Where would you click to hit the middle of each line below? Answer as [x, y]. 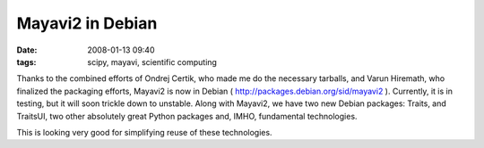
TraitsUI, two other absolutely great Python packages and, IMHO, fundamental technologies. [187, 116]
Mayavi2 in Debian [87, 23]
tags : [26, 62]
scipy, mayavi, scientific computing [152, 62]
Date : [27, 50]
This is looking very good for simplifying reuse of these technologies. [144, 132]
